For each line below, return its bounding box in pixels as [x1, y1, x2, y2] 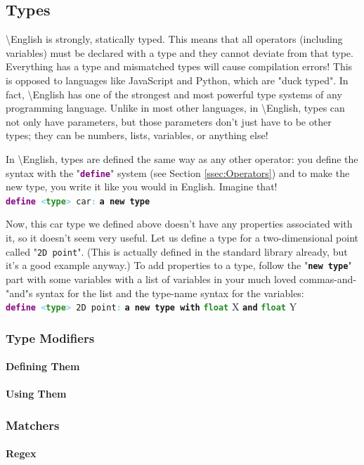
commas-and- [299, 271, 357, 286]
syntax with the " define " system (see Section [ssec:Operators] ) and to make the [6, 165, 350, 180]
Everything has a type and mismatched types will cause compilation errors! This [6, 59, 353, 74]
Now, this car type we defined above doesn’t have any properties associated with [6, 216, 353, 231]
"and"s [6, 285, 33, 300]
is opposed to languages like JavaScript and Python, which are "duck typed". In [6, 72, 349, 87]
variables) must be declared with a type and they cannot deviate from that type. [6, 45, 353, 60]
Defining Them [6, 359, 80, 374]
